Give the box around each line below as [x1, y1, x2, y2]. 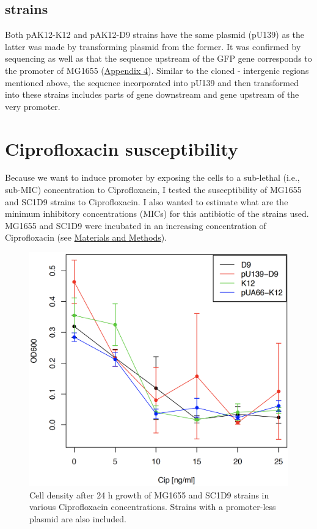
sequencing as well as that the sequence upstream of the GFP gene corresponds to [5, 52, 312, 65]
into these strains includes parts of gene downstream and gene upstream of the [5, 88, 299, 101]
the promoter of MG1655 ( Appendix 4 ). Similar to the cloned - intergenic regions [5, 64, 309, 76]
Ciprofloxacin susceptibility [5, 136, 239, 161]
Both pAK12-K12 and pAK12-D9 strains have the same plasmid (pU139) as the [5, 28, 305, 41]
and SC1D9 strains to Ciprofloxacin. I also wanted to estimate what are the [5, 195, 288, 208]
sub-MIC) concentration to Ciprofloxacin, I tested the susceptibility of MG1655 [5, 183, 302, 196]
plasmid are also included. [29, 512, 126, 525]
